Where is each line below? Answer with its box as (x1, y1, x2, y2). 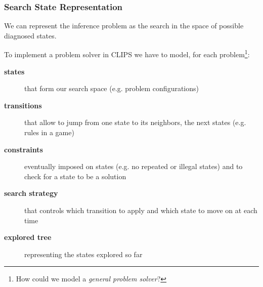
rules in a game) (24, 127, 74, 138)
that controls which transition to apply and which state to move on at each (24, 205, 257, 215)
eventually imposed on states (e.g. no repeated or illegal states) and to (24, 161, 243, 172)
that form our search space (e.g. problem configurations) (24, 83, 199, 94)
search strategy (4, 188, 58, 198)
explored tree (4, 232, 52, 242)
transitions (4, 100, 42, 110)
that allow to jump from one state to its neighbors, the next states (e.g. (24, 117, 246, 128)
